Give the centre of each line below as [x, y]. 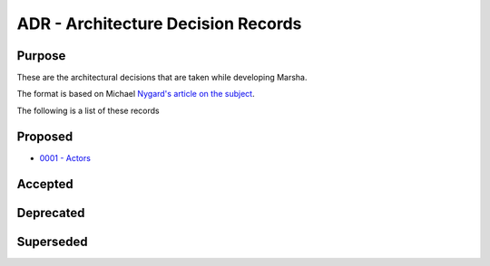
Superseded [52, 241]
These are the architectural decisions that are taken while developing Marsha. [162, 78]
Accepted [45, 184]
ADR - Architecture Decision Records [159, 24]
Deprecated [51, 213]
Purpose [41, 56]
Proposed [45, 136]
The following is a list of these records [88, 110]
